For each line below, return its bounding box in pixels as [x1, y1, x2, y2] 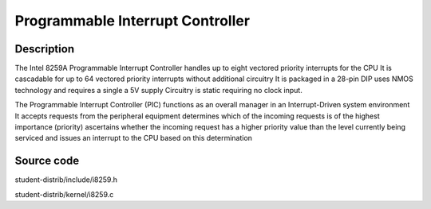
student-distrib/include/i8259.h [14, 175, 117, 184]
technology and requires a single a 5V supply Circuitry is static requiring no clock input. [14, 85, 302, 95]
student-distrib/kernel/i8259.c [14, 189, 114, 199]
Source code [14, 154, 80, 168]
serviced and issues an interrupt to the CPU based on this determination [14, 134, 253, 143]
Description [14, 42, 75, 56]
